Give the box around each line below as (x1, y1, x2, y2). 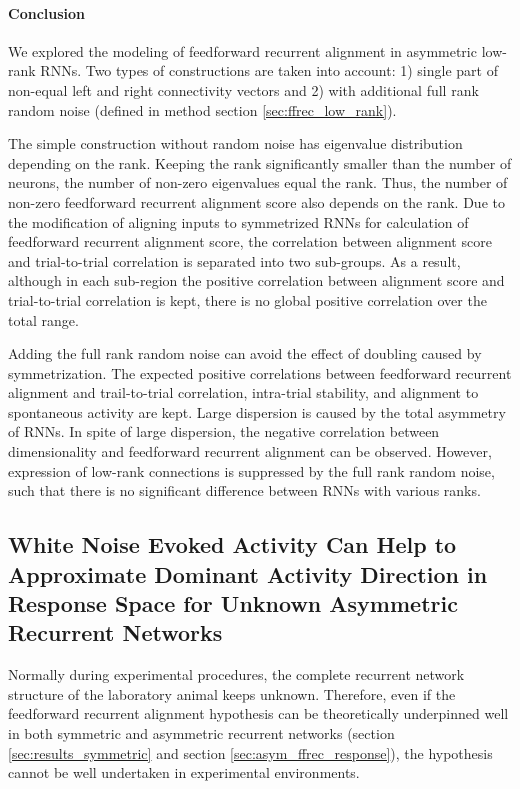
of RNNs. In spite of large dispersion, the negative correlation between (8, 421, 440, 442)
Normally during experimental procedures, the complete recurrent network (8, 664, 465, 685)
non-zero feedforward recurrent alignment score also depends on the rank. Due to (8, 191, 505, 212)
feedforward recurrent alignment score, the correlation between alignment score (8, 231, 492, 252)
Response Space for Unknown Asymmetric (8, 588, 458, 619)
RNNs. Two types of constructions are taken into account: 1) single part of (40, 60, 498, 81)
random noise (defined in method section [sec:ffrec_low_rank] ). (8, 99, 397, 120)
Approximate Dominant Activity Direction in (8, 558, 488, 589)
